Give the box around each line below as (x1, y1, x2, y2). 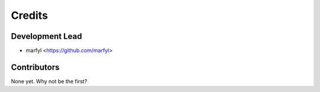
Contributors (11, 62, 60, 72)
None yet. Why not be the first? (11, 77, 88, 85)
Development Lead (11, 31, 82, 41)
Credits (11, 9, 49, 22)
